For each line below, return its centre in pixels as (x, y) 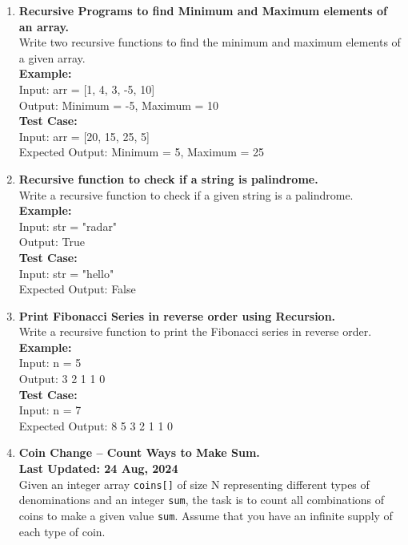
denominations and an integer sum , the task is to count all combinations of (202, 500)
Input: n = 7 (50, 410)
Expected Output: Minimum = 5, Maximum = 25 (142, 152)
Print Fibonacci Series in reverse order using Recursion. (177, 315)
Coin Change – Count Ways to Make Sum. (139, 452)
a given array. (52, 57)
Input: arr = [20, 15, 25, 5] (84, 136)
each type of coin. (62, 531)
